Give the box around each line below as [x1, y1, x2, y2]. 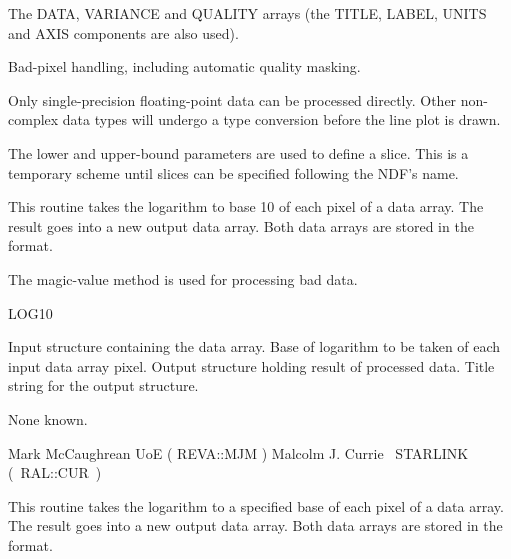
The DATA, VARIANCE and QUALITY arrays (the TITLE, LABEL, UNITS [8, 3, 487, 23]
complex [8, 109, 59, 130]
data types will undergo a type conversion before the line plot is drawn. [62, 109, 501, 130]
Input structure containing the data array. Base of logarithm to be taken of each [8, 336, 501, 357]
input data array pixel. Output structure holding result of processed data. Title [8, 355, 495, 376]
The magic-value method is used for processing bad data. [8, 268, 358, 289]
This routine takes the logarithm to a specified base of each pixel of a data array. [8, 495, 504, 516]
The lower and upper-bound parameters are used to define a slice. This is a [8, 142, 469, 163]
